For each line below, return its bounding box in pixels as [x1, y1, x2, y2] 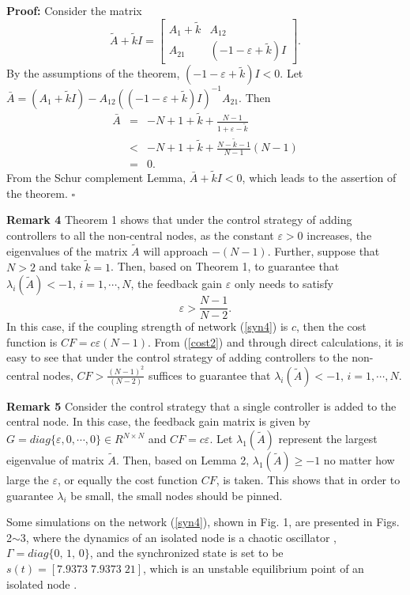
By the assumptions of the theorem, [6, 65, 180, 81]
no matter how [323, 452, 395, 468]
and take [39, 258, 81, 275]
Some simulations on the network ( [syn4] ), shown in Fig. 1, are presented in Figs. [6, 514, 400, 530]
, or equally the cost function [57, 472, 197, 488]
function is [6, 333, 58, 350]
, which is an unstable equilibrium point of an [143, 560, 364, 577]
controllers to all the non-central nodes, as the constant [6, 226, 274, 243]
